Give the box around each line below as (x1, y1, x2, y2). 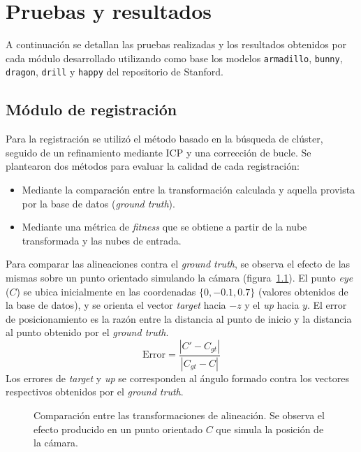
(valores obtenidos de (258, 284, 348, 298)
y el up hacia (244, 298, 300, 312)
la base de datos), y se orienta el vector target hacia (6, 298, 226, 312)
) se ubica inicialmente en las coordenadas (16, 284, 196, 298)
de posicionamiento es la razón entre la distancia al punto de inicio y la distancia (6, 311, 352, 326)
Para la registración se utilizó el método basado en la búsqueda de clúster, (6, 131, 323, 146)
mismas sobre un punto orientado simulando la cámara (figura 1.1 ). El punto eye (6, 270, 353, 284)
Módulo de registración (6, 99, 177, 120)
